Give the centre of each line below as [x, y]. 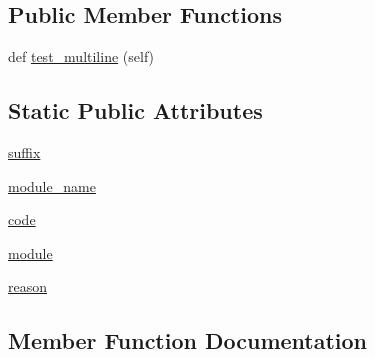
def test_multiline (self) [81, 56]
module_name [52, 185]
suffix [24, 152]
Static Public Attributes [135, 110]
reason [28, 286]
